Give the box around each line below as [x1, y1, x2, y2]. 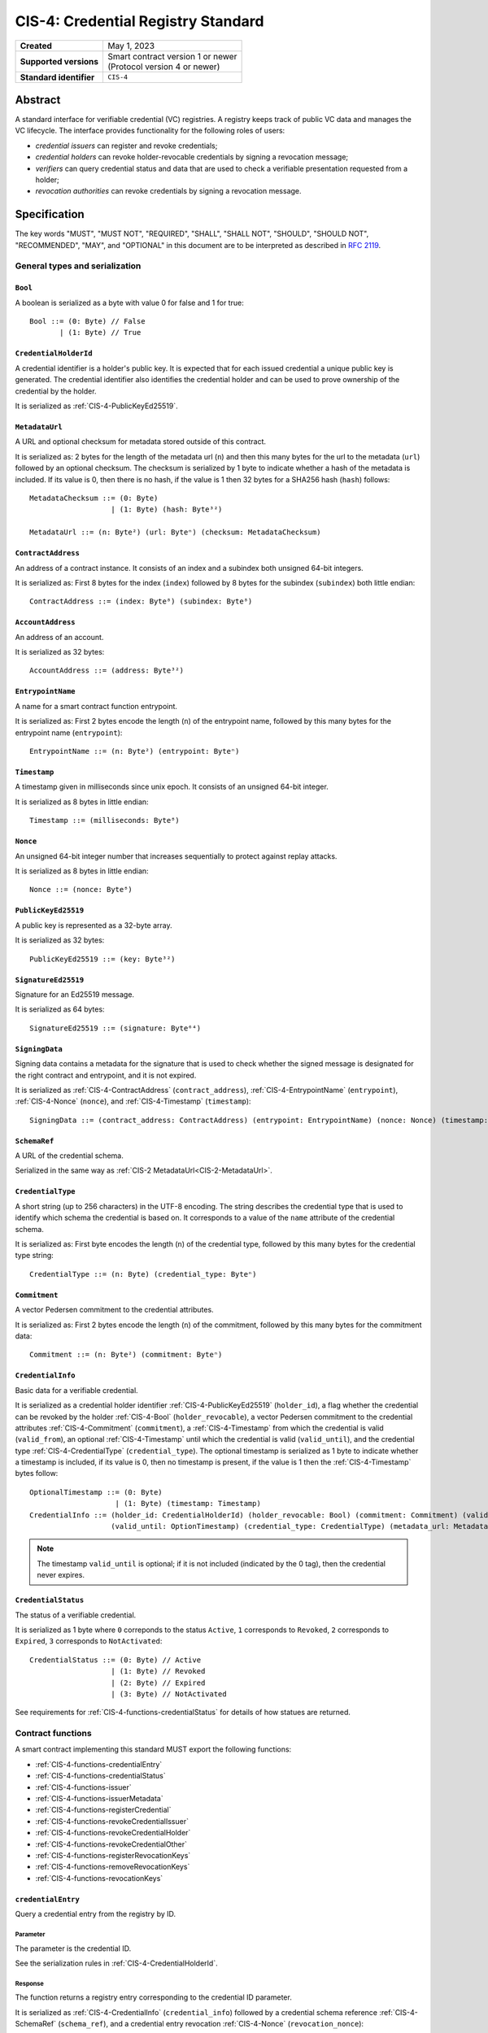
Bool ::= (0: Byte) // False [29, 317, 146, 326]
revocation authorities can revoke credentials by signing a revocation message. [35, 186, 302, 196]
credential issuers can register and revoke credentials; [35, 141, 218, 150]
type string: [15, 1251, 54, 1260]
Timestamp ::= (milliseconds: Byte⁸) [29, 816, 181, 825]
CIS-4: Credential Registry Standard [15, 12, 264, 30]
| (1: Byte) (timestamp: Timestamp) [115, 1499, 262, 1508]
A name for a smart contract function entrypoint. [15, 701, 178, 711]
